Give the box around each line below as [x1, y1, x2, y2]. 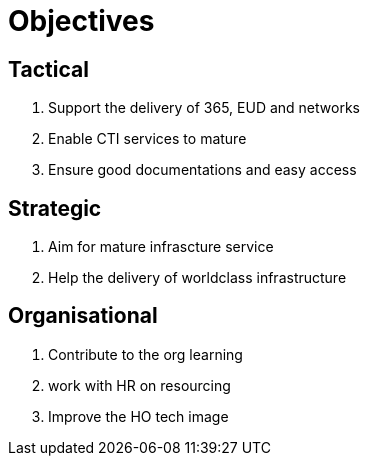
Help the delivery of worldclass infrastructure [48, 269, 347, 287]
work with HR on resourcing [48, 376, 231, 394]
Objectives [8, 4, 155, 38]
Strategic [8, 195, 102, 221]
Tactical [8, 56, 89, 82]
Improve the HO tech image [48, 407, 229, 425]
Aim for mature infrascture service [48, 238, 274, 256]
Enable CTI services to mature [48, 130, 247, 148]
